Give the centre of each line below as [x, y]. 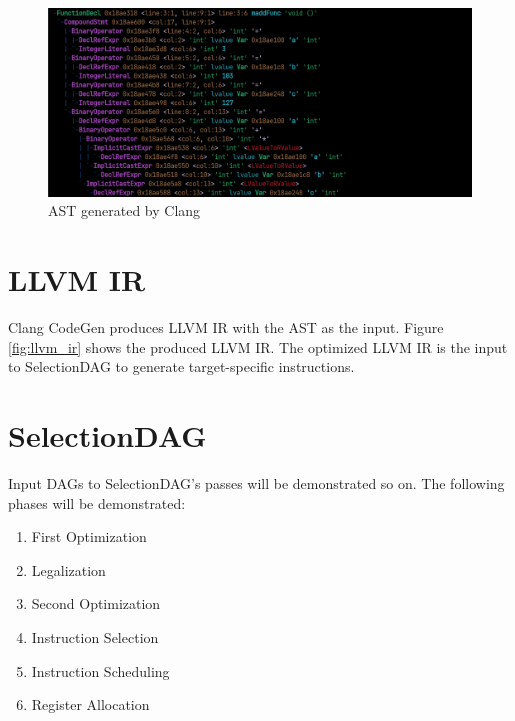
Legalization [68, 569]
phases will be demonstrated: [97, 502]
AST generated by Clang [124, 210]
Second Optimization [96, 603]
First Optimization [89, 536]
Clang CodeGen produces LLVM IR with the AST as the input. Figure [226, 327]
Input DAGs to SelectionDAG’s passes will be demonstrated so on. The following [256, 483]
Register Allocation [90, 704]
